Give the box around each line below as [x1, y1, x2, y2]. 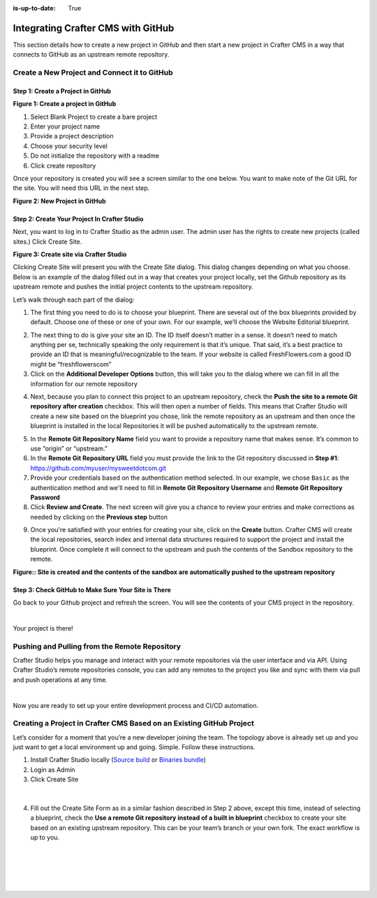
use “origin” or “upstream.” [30, 444, 108, 452]
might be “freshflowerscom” [30, 360, 112, 368]
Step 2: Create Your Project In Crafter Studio [13, 214, 144, 223]
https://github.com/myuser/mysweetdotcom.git [30, 464, 167, 472]
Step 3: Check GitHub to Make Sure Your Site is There [13, 585, 171, 594]
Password [30, 493, 61, 501]
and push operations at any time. [13, 675, 108, 684]
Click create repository [30, 161, 96, 170]
